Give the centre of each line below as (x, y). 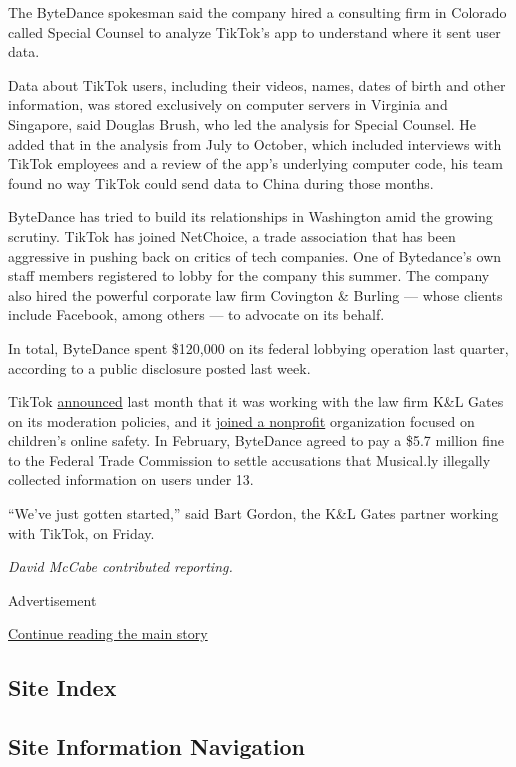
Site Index (62, 687)
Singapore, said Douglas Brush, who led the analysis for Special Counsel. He (242, 123)
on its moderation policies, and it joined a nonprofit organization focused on (241, 420)
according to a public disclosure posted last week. (159, 367)
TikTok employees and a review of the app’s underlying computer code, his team (255, 163)
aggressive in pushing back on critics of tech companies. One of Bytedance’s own (255, 255)
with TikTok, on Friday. (81, 532)
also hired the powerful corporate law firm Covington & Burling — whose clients (255, 294)
